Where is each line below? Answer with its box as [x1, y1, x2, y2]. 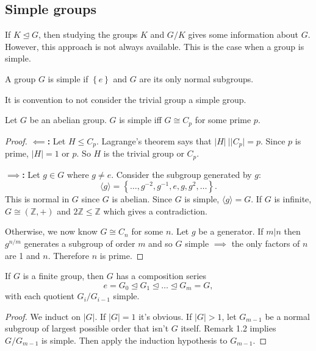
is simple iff [119, 113, 162, 126]
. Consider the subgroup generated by [111, 168, 252, 180]
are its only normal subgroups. [139, 72, 254, 85]
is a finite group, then [23, 269, 104, 282]
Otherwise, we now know [5, 225, 98, 238]
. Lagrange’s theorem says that [96, 134, 212, 147]
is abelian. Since [112, 193, 172, 205]
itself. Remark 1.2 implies [181, 322, 276, 335]
